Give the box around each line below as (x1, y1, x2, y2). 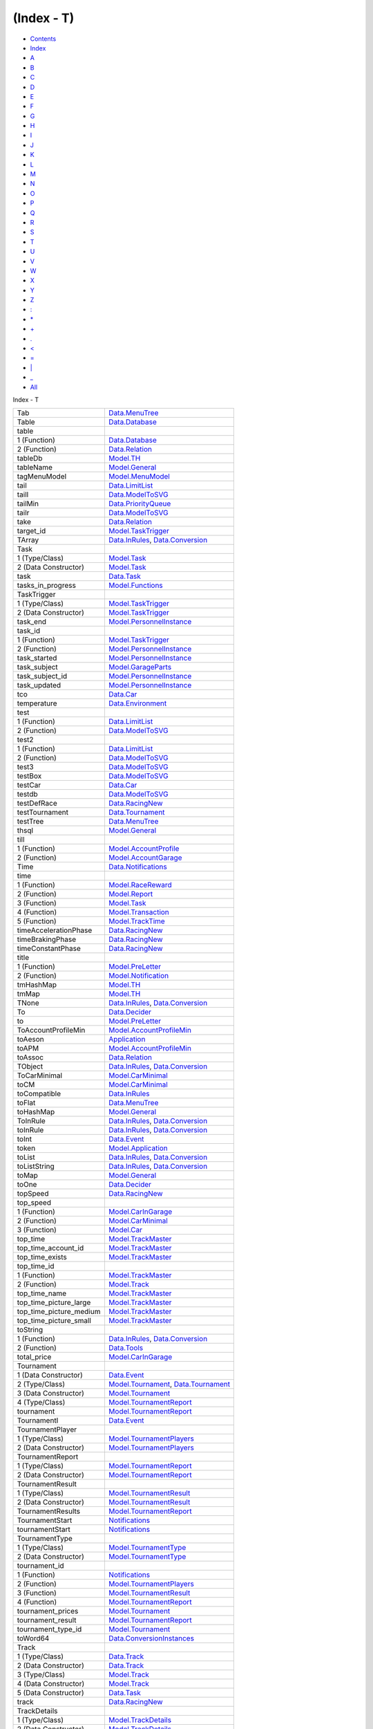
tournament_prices (17, 1607, 79, 1616)
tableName (17, 463, 53, 472)
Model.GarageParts (108, 663, 172, 672)
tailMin (17, 499, 39, 508)
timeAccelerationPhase (17, 925, 93, 935)
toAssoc (17, 1053, 44, 1062)
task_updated (17, 681, 61, 690)
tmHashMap (17, 980, 57, 990)
